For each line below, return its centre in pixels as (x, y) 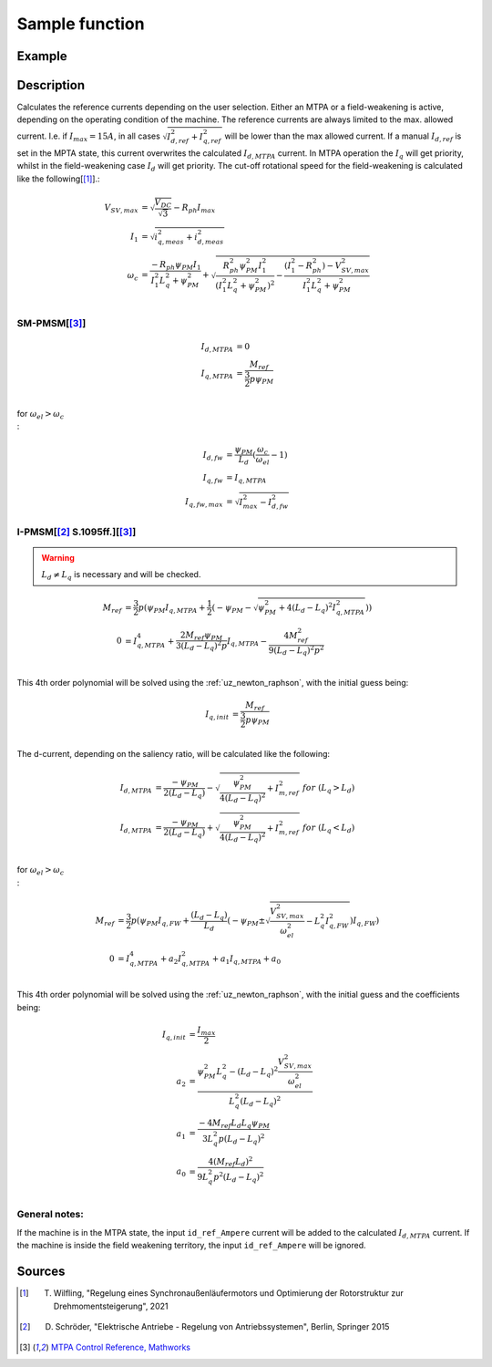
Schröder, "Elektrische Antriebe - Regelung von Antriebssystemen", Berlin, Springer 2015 (222, 1326)
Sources (41, 1272)
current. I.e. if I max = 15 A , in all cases (89, 137)
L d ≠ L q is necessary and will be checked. (121, 576)
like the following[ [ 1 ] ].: (58, 179)
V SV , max (121, 208)
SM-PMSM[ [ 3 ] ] (51, 323)
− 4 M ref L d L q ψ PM (235, 1124)
